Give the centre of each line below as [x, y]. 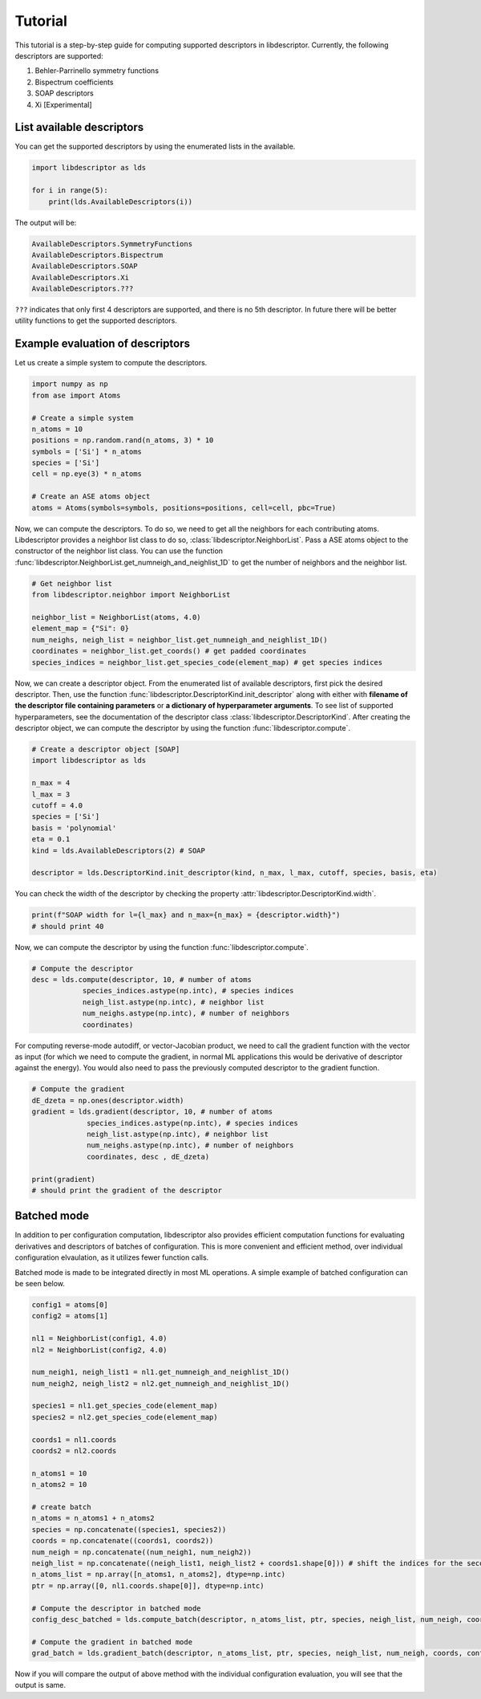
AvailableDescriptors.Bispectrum [97, 255]
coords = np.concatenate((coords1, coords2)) [123, 1541]
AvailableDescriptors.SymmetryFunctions [112, 244]
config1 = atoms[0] [70, 1304]
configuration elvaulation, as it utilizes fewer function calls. [112, 1257]
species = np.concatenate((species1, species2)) [129, 1529]
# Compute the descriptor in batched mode [116, 1608]
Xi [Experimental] [63, 104]
